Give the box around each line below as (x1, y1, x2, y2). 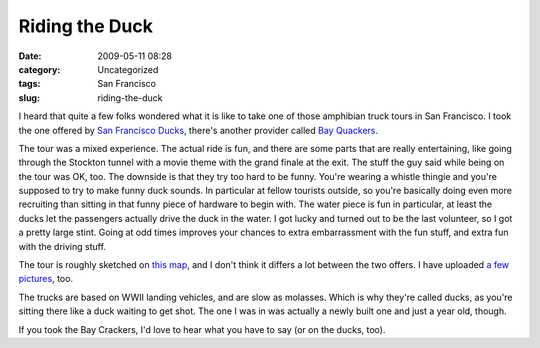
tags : (18, 78, 41, 90)
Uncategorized (97, 63, 159, 75)
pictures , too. (18, 273, 74, 285)
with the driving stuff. (18, 240, 107, 252)
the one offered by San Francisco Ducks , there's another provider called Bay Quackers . (18, 124, 379, 136)
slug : (18, 91, 40, 104)
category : (18, 63, 61, 75)
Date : (18, 50, 42, 62)
